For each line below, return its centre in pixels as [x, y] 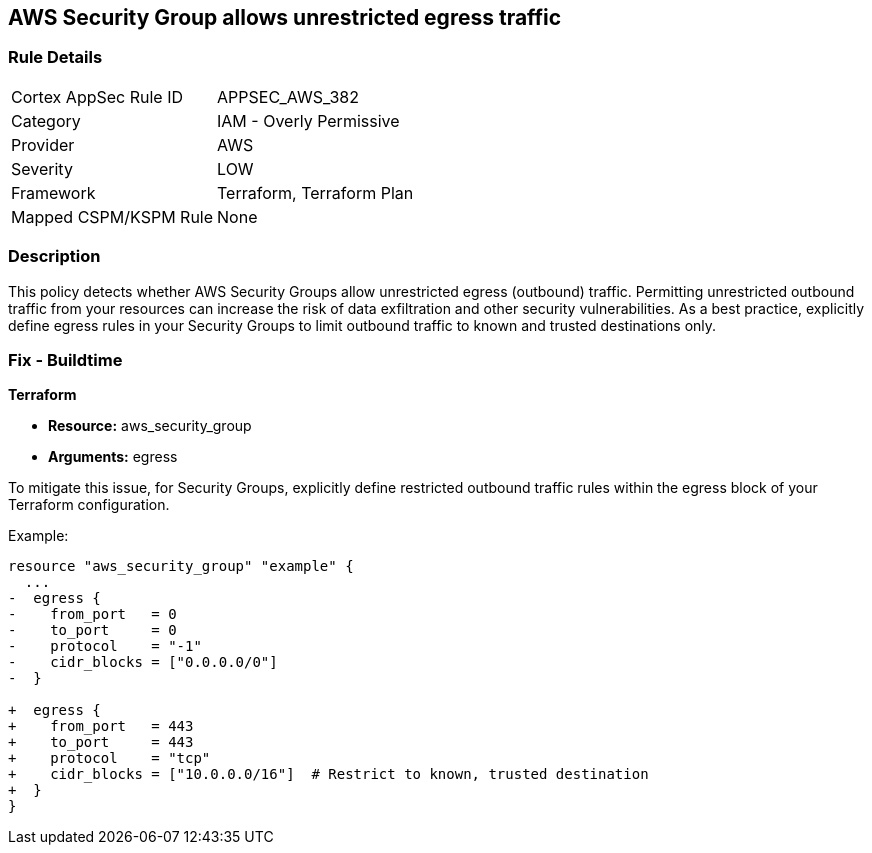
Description [54, 256]
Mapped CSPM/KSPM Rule [112, 216]
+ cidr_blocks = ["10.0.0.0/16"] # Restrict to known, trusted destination [328, 774]
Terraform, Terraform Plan [315, 192]
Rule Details [55, 57]
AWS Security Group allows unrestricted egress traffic [285, 17]
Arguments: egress [113, 457]
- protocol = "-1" [105, 646]
